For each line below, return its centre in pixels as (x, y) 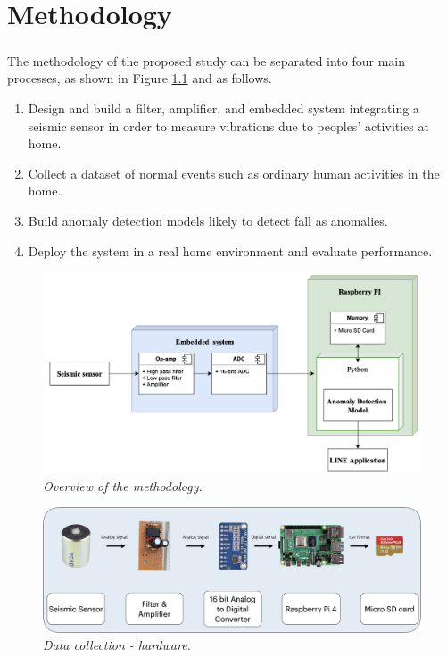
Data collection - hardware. (117, 645)
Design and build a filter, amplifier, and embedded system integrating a (223, 108)
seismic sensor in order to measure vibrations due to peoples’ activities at (228, 125)
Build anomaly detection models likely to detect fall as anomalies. (208, 220)
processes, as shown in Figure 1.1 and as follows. (140, 78)
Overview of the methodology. (123, 485)
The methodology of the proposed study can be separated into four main (207, 60)
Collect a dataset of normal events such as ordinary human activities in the (234, 173)
